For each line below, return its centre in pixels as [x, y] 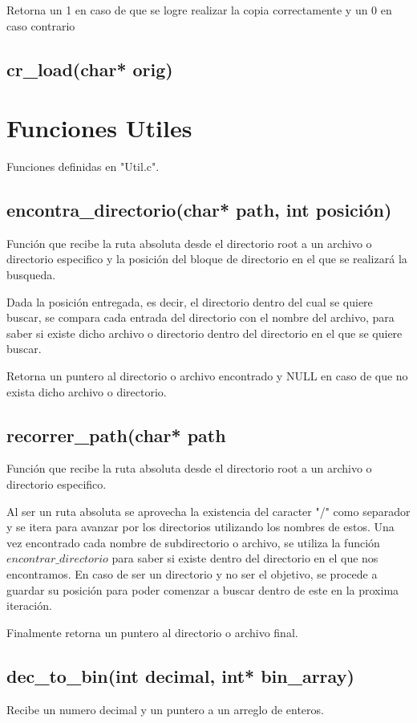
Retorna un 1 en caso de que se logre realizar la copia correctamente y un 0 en [199, 10]
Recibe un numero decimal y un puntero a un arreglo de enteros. [165, 709]
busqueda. [31, 275]
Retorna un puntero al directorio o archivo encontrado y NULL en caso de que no [207, 376]
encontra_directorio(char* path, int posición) [199, 210]
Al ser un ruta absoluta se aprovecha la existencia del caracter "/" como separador [208, 511]
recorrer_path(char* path [116, 435]
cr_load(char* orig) [90, 69]
